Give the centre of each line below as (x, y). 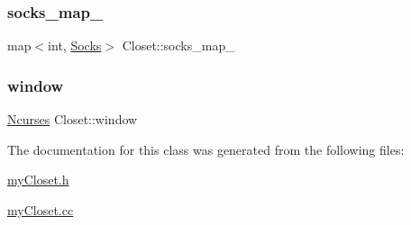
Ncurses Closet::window (73, 119)
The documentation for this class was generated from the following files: (206, 149)
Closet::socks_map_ (178, 45)
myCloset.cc (41, 209)
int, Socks (75, 45)
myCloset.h (38, 180)
